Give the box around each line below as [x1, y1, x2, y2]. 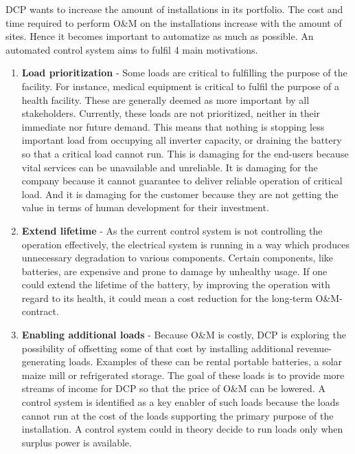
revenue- [297, 340, 332, 355]
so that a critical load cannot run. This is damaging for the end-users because [21, 146, 349, 160]
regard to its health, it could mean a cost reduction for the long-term [21, 290, 312, 305]
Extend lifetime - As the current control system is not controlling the [21, 223, 323, 237]
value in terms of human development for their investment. [21, 200, 269, 215]
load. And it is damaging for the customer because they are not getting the [21, 186, 339, 201]
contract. [21, 304, 59, 318]
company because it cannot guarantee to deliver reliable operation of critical [21, 173, 343, 188]
